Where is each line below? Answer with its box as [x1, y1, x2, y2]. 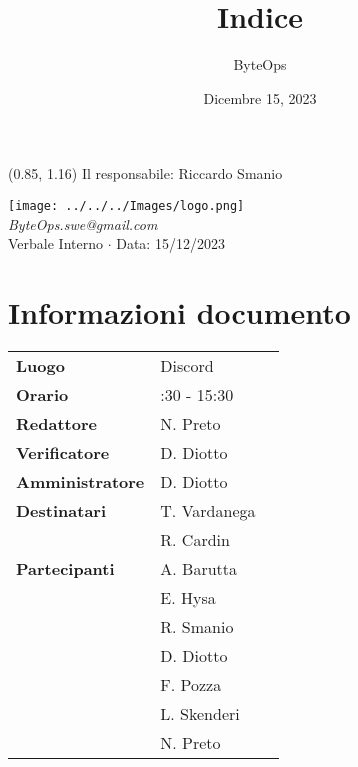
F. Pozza [160, 672, 222, 696]
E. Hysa [160, 585, 216, 609]
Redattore [16, 411, 97, 435]
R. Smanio [160, 614, 234, 638]
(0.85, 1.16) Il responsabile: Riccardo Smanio [8, 163, 283, 184]
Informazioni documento [8, 291, 351, 332]
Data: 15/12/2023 [116, 233, 225, 254]
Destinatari [16, 498, 107, 522]
